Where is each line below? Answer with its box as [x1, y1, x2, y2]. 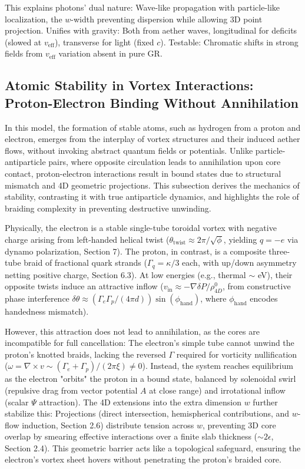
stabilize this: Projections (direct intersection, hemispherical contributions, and [5, 407, 290, 420]
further [253, 395, 278, 408]
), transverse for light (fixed [54, 35, 154, 48]
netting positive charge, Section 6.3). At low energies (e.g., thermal [5, 268, 246, 280]
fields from [5, 47, 43, 60]
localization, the [5, 12, 62, 25]
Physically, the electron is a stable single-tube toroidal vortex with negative [5, 222, 277, 234]
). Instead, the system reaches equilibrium [142, 359, 293, 372]
